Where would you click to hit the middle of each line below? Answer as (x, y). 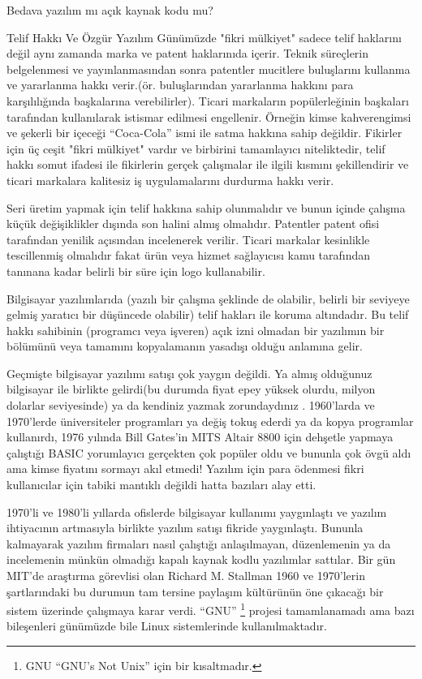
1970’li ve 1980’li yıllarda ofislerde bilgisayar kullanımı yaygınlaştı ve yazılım (197, 511)
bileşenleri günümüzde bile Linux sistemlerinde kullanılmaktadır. (167, 626)
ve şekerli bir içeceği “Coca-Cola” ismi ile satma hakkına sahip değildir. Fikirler (205, 133)
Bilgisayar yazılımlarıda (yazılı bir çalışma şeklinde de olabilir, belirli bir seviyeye (208, 298)
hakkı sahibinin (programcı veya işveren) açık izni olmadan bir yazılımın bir (196, 330)
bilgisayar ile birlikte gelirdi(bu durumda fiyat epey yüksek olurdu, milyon (191, 389)
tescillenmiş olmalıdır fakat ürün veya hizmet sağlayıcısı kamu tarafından (189, 255)
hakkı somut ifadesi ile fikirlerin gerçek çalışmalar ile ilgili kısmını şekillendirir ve (208, 164)
